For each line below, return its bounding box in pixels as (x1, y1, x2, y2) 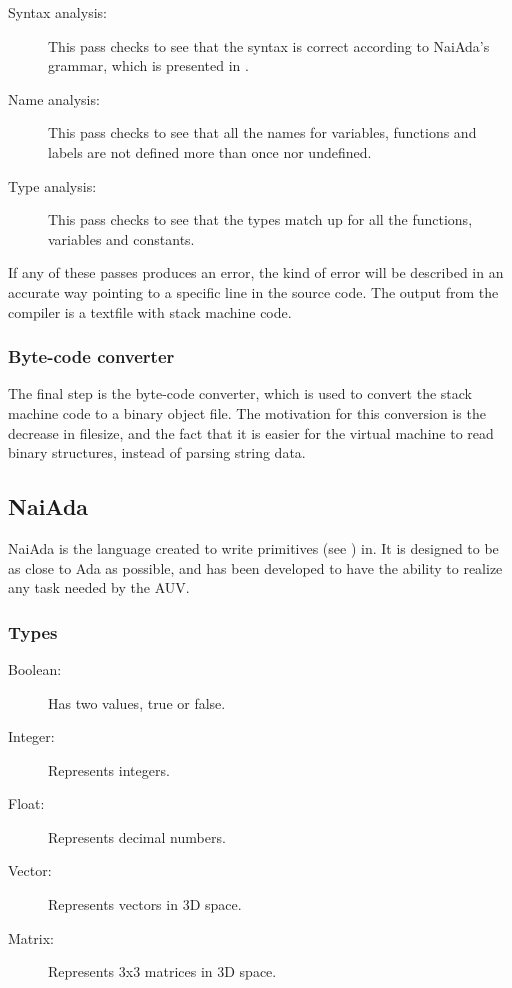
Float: (8, 793, 45, 814)
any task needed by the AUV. (8, 577, 190, 598)
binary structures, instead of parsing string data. (8, 442, 306, 463)
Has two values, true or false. (48, 692, 226, 713)
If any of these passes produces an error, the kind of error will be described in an (8, 262, 504, 283)
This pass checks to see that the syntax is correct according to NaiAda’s (48, 35, 490, 56)
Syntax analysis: (8, 2, 107, 22)
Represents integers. (48, 759, 170, 780)
